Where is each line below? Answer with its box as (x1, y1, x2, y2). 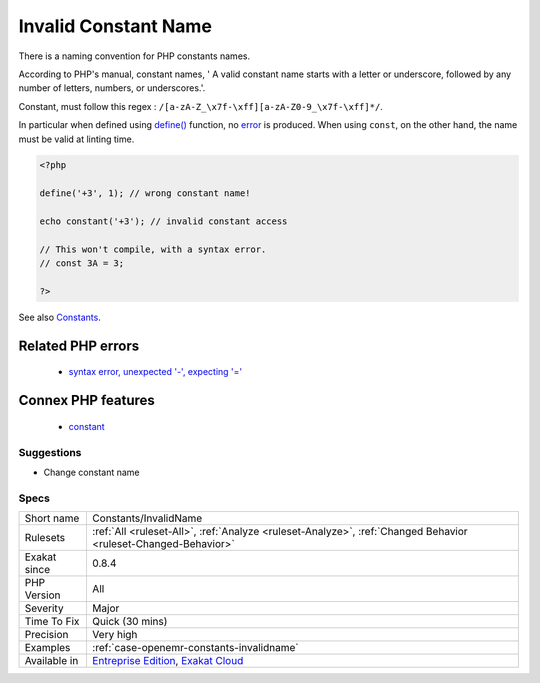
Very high (91, 628, 138, 642)
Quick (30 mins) (91, 615, 168, 629)
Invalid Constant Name (18, 15, 212, 37)
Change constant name (43, 466, 140, 478)
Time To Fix (24, 615, 80, 629)
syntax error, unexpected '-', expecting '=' (68, 366, 243, 378)
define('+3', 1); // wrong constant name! (39, 188, 251, 199)
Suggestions (18, 445, 82, 459)
